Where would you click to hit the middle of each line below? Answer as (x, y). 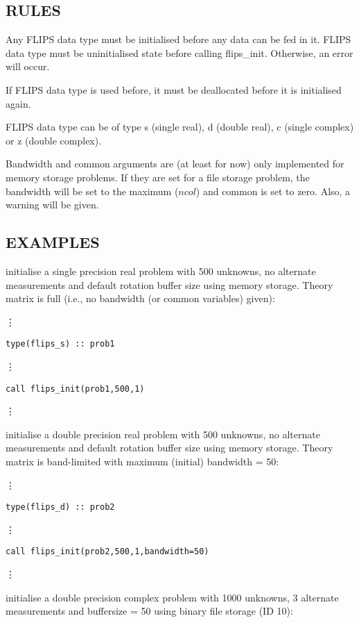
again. (18, 103)
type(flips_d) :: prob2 (60, 507)
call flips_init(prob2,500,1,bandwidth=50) (107, 552)
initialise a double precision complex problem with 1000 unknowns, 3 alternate (172, 597)
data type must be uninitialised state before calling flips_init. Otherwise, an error (179, 52)
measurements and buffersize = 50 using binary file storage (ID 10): (149, 611)
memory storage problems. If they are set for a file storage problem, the (158, 177)
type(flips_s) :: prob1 (60, 344)
